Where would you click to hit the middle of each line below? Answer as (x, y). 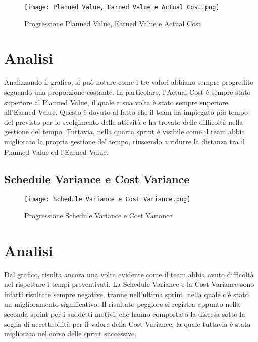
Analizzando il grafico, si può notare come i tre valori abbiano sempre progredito (129, 82)
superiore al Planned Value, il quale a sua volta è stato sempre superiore (116, 102)
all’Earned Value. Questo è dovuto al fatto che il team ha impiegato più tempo (126, 112)
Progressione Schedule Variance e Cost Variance (98, 215)
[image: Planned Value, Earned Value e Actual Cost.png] (122, 7)
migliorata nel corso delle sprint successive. (70, 334)
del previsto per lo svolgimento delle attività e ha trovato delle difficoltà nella (124, 121)
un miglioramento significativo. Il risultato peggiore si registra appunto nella (122, 304)
